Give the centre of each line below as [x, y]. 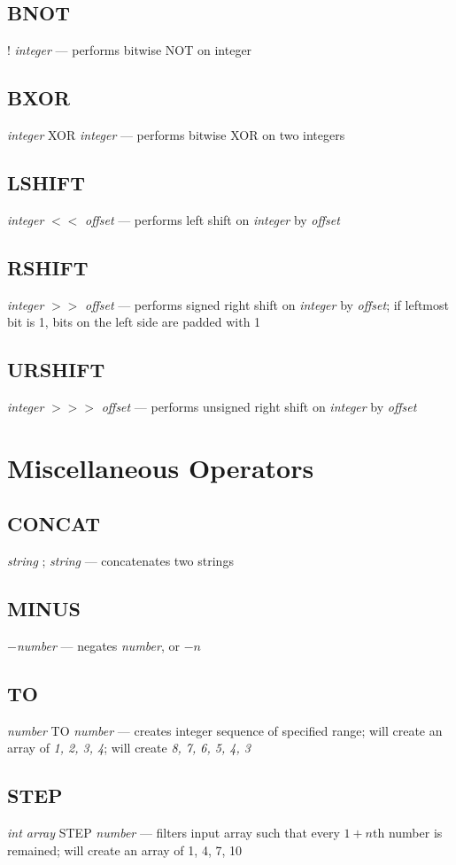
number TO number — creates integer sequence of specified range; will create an [225, 730]
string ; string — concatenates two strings [120, 561]
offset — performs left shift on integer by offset [212, 219]
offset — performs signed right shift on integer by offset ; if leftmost [267, 304]
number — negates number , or [98, 645]
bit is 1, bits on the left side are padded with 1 [134, 322]
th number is [408, 833]
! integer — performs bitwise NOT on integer [130, 50]
